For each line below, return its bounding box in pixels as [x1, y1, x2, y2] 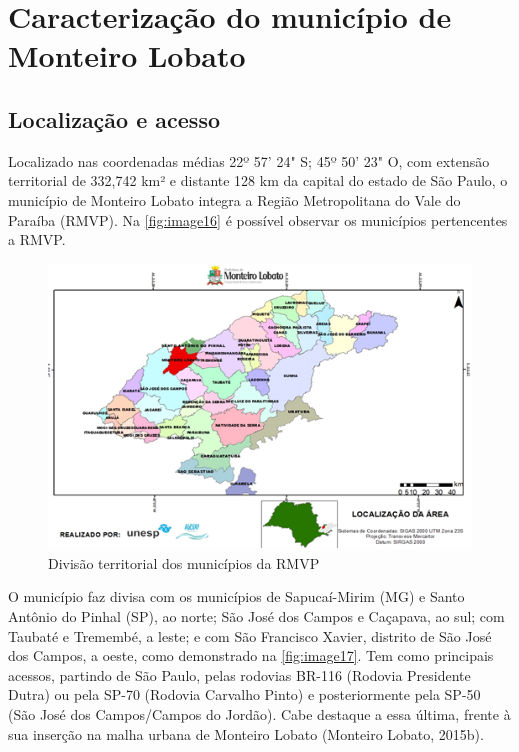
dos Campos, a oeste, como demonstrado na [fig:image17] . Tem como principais [8, 645, 494, 666]
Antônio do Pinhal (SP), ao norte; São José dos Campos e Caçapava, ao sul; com [8, 605, 505, 626]
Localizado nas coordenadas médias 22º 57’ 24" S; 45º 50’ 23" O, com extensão [8, 150, 490, 171]
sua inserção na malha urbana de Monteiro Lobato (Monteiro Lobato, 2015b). [8, 723, 484, 744]
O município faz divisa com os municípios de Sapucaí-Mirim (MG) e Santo [8, 586, 465, 607]
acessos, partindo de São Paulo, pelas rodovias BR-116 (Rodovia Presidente [8, 664, 471, 685]
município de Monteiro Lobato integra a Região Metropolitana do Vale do [8, 189, 461, 210]
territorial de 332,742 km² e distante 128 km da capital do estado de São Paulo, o [8, 170, 508, 191]
